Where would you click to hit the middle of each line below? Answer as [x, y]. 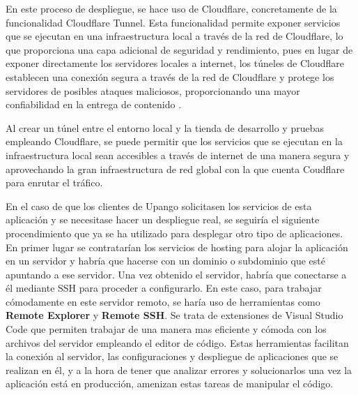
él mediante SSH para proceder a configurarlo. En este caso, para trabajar [164, 288]
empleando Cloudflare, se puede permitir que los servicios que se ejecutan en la [174, 141]
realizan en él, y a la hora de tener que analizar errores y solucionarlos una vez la [179, 370]
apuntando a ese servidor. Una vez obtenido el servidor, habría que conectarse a [176, 274]
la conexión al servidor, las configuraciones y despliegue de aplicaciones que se [172, 356]
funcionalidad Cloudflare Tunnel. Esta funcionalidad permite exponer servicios [173, 22]
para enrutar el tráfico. [54, 182]
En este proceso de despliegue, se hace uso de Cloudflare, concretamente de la [171, 8]
